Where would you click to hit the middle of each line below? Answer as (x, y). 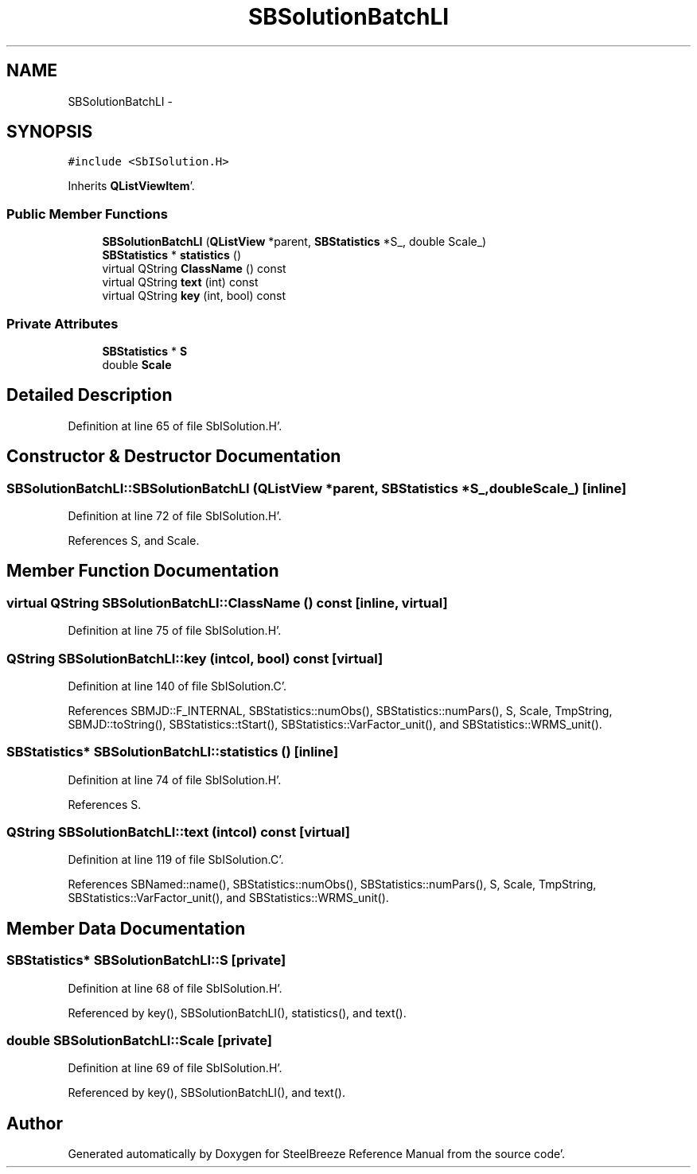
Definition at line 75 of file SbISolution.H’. (175, 631)
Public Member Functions (87, 214)
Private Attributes (62, 323)
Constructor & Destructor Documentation (174, 457)
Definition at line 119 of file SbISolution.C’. (176, 860)
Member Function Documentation (143, 571)
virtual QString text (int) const (180, 282)
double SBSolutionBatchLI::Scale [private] (139, 1041)
